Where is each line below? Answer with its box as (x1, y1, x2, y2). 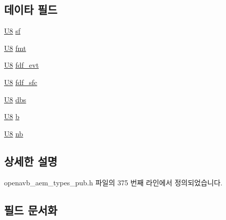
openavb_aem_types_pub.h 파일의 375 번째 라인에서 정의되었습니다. (4, 177, 223, 187)
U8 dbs (4, 94, 26, 104)
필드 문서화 (4, 202, 58, 217)
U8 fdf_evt (4, 60, 39, 70)
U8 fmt (4, 42, 26, 53)
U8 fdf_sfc (4, 76, 38, 87)
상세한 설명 (4, 153, 58, 169)
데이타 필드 (4, 2, 58, 17)
